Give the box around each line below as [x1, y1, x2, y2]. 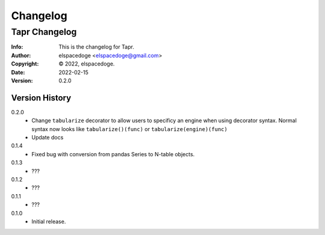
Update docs [31, 134, 64, 141]
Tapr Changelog [11, 26, 77, 37]
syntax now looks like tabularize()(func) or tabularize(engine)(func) [31, 125, 228, 132]
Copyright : [11, 60, 39, 67]
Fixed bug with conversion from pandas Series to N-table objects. [31, 150, 195, 157]
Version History [11, 93, 72, 103]
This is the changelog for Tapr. [58, 43, 135, 50]
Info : [11, 43, 23, 50]
